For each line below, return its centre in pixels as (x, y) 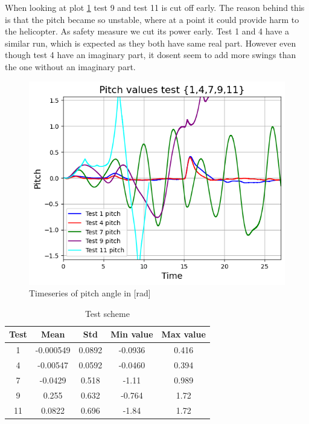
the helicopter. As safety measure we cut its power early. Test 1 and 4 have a (147, 31)
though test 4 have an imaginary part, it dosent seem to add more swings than (151, 55)
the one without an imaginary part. (70, 66)
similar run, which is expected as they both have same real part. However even (151, 43)
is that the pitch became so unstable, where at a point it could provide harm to (152, 19)
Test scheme (107, 313)
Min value (132, 334)
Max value (183, 334)
